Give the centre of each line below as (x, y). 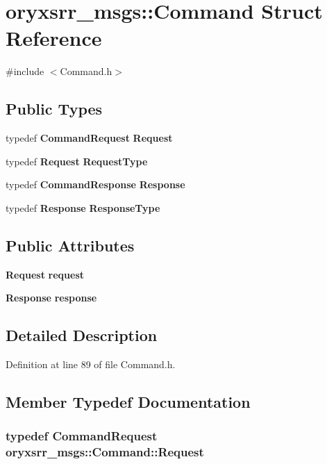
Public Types (54, 109)
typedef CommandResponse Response (95, 184)
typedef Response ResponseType (83, 207)
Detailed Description (82, 335)
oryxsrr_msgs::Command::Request (105, 452)
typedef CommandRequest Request (89, 138)
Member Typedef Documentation (128, 402)
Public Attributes (70, 245)
